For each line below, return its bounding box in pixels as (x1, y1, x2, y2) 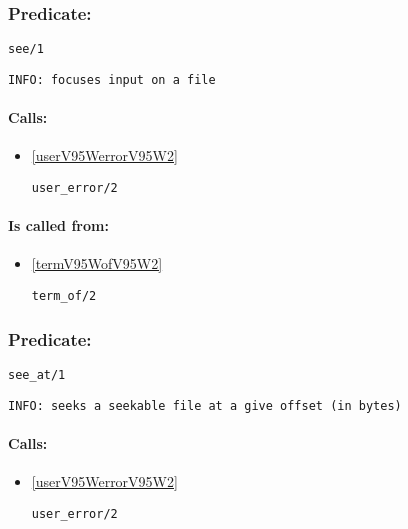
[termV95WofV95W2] (31, 253, 163, 274)
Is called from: (8, 215, 109, 236)
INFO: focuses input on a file (8, 72, 216, 87)
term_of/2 (31, 288, 97, 303)
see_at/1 (8, 367, 66, 382)
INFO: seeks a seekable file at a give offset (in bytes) (8, 398, 402, 413)
